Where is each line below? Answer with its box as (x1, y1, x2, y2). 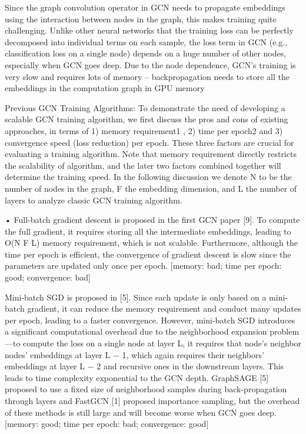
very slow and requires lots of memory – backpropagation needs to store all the (5, 70, 290, 82)
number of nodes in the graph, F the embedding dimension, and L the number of (5, 182, 297, 194)
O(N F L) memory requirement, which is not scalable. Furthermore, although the (5, 236, 298, 249)
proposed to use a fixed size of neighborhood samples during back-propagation (5, 383, 287, 395)
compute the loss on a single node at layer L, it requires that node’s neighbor (23, 337, 301, 349)
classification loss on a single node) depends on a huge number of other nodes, (5, 47, 287, 59)
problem (270, 325, 300, 338)
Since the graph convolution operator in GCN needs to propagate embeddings (5, 1, 285, 13)
